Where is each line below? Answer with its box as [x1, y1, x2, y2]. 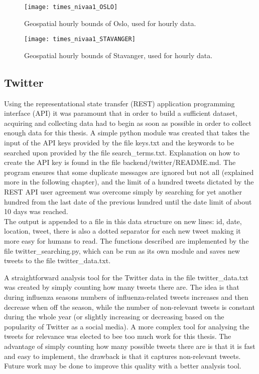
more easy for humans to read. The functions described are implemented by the [4, 236, 249, 246]
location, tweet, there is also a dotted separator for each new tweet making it [4, 226, 241, 236]
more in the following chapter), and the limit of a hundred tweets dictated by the [4, 176, 254, 187]
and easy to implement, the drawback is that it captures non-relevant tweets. [4, 350, 241, 361]
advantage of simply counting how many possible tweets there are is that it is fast [4, 340, 255, 351]
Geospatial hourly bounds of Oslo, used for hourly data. [24, 18, 196, 28]
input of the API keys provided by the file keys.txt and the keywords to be [4, 137, 234, 148]
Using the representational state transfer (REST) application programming [4, 98, 235, 108]
